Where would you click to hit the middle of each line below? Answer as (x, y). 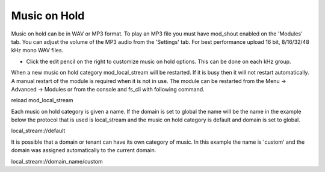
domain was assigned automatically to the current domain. (84, 150)
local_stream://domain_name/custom (57, 161)
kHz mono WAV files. (37, 51)
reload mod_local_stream (42, 100)
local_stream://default (38, 131)
